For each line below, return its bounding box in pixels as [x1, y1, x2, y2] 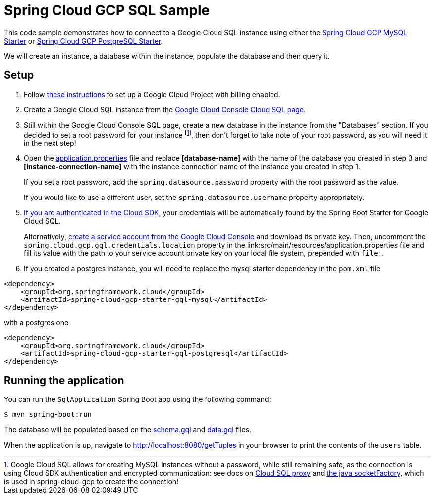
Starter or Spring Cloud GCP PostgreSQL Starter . [4, 36, 163, 45]
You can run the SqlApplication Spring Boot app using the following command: [4, 395, 271, 404]
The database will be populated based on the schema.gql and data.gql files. [4, 425, 252, 434]
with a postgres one [4, 318, 69, 327]
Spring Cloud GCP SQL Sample [4, 2, 210, 19]
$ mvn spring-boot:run [4, 410, 92, 419]
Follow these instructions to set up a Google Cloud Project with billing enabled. [24, 90, 280, 99]
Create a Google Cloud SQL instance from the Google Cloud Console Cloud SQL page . [24, 105, 306, 114]
